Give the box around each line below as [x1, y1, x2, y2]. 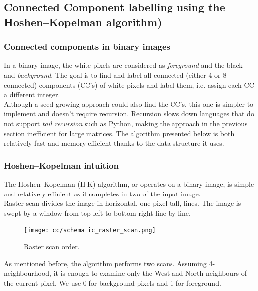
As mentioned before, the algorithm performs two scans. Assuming [4, 258, 207, 268]
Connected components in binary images [4, 40, 171, 53]
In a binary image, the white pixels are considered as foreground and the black [4, 60, 243, 70]
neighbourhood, [4, 268, 51, 278]
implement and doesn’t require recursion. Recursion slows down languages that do [4, 108, 254, 119]
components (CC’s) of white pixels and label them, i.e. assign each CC [39, 79, 254, 90]
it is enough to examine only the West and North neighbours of [53, 268, 247, 278]
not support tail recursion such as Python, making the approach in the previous [4, 118, 248, 128]
